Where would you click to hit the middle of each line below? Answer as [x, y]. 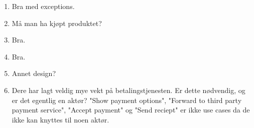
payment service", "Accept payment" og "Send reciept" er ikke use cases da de [131, 110]
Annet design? [34, 73]
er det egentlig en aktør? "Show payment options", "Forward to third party [127, 100]
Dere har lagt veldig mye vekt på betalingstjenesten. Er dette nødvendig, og [129, 90]
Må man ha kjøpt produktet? [57, 23]
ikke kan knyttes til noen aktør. [60, 119]
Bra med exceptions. [43, 6]
